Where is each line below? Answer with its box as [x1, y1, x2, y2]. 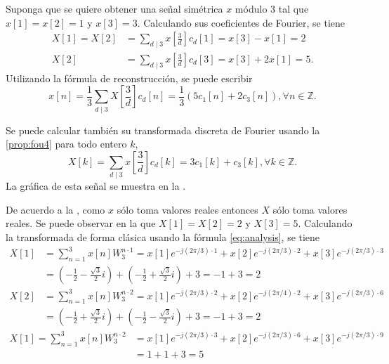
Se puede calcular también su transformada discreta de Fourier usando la [6, 122, 320, 137]
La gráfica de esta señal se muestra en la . [6, 178, 186, 193]
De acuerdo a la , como [6, 202, 105, 216]
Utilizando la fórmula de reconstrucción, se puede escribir [6, 70, 253, 85]
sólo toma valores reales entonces [117, 202, 258, 216]
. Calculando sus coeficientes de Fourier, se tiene [137, 15, 345, 30]
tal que [278, 1, 309, 15]
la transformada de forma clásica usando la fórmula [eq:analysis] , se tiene [6, 230, 320, 245]
